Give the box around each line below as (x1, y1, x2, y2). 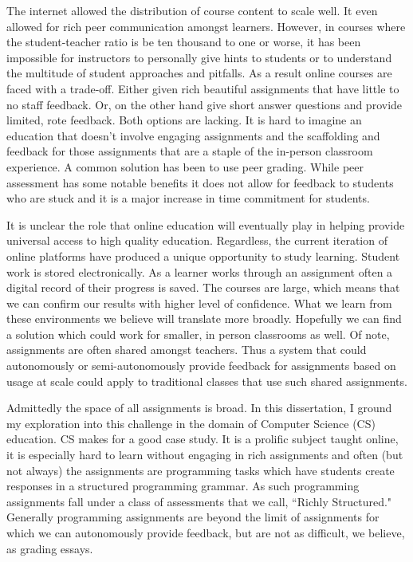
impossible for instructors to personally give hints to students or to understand (6, 49, 392, 65)
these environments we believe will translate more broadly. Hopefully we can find (6, 310, 402, 327)
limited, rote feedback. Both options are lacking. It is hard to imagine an (6, 112, 362, 128)
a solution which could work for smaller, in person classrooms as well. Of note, (6, 325, 390, 342)
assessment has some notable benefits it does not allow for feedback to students (6, 174, 394, 191)
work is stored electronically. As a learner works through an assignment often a (6, 263, 393, 280)
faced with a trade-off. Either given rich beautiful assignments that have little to (6, 80, 399, 96)
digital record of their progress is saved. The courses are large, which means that (6, 279, 400, 296)
